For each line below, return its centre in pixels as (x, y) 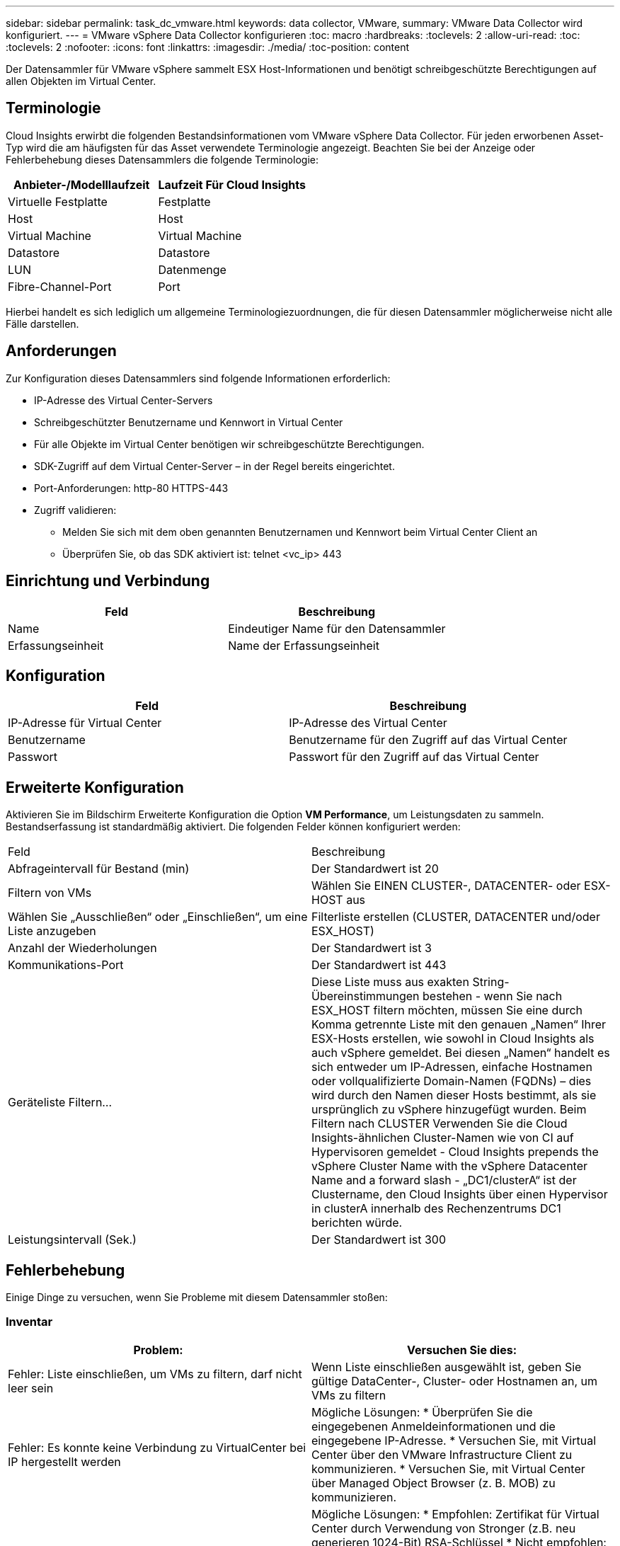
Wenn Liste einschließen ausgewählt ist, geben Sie (447, 1367)
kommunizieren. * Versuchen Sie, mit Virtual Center (448, 1468)
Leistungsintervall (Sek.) (72, 1240)
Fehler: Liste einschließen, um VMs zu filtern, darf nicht (155, 1374)
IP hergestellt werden (64, 1461)
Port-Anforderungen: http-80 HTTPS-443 (131, 488)
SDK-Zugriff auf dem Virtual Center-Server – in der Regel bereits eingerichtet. (214, 466)
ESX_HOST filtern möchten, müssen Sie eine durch (447, 1010)
